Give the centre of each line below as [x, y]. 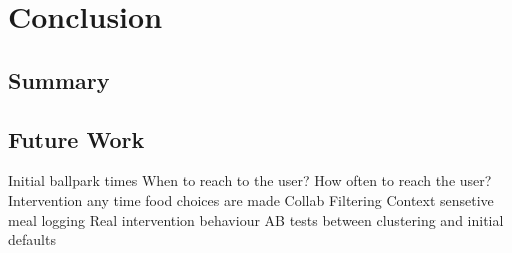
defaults [32, 239]
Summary [59, 79]
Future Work [76, 138]
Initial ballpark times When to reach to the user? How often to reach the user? [250, 180]
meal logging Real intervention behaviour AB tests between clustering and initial [256, 219]
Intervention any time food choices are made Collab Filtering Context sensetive [251, 199]
